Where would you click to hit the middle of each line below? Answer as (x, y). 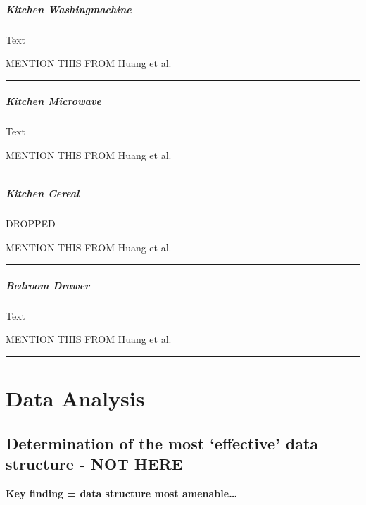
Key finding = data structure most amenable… (121, 493)
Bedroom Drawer (48, 285)
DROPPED (31, 224)
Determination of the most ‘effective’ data (162, 443)
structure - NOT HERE (94, 464)
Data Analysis (75, 398)
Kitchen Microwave (53, 101)
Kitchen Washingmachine (69, 9)
